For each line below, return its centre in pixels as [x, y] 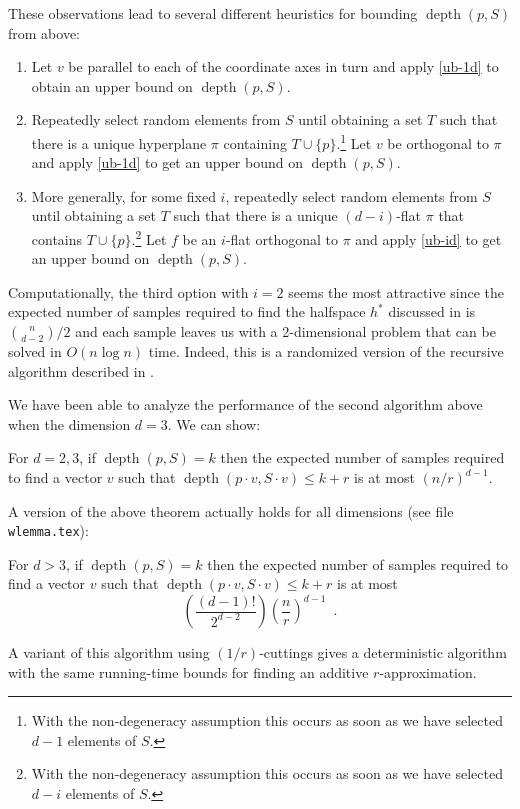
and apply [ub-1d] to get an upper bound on [167, 162]
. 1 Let [354, 141]
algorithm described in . [81, 370]
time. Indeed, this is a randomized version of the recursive [326, 351]
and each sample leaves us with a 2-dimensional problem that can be [285, 331]
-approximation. [428, 671]
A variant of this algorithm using [109, 652]
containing [255, 142]
